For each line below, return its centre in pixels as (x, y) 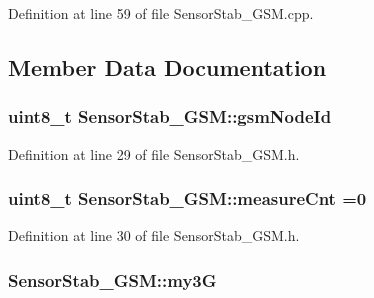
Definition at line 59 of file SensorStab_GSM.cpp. (161, 13)
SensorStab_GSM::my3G (112, 279)
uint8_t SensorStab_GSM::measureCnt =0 (187, 198)
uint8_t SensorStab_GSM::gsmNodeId (170, 116)
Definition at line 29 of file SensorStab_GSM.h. (154, 153)
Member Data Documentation (167, 66)
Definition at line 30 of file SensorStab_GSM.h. (154, 235)
